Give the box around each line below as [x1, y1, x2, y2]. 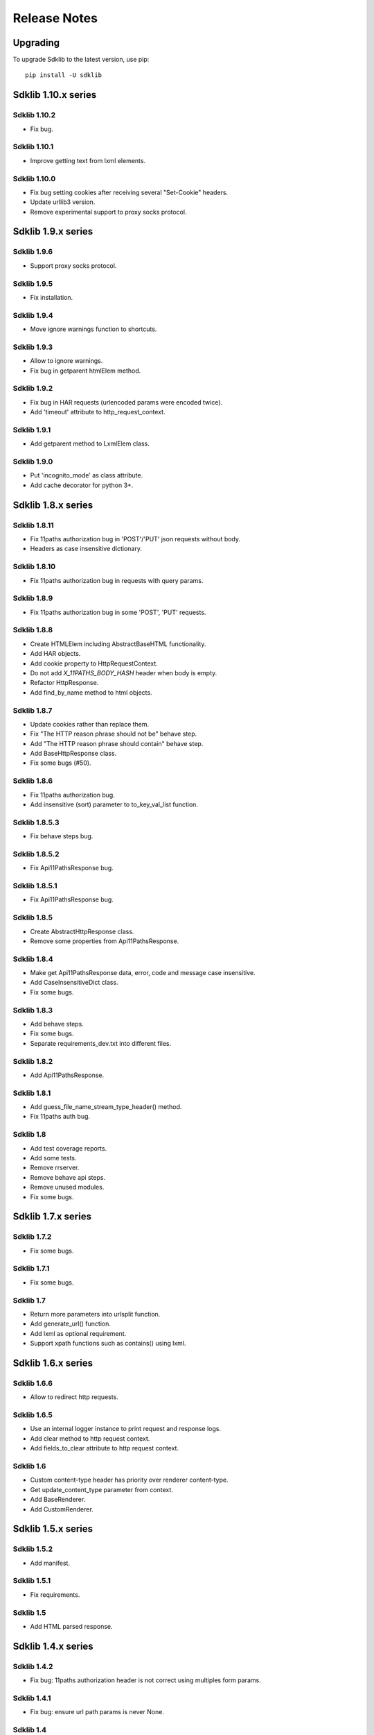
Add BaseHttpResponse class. [30, 750, 117, 758]
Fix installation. [30, 293, 73, 301]
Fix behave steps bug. [30, 832, 93, 840]
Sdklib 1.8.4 [12, 954, 53, 964]
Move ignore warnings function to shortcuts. [30, 325, 157, 333]
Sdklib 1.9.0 [12, 457, 53, 466]
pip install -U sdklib [25, 71, 103, 79]
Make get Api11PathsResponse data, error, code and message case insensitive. [30, 969, 256, 977]
